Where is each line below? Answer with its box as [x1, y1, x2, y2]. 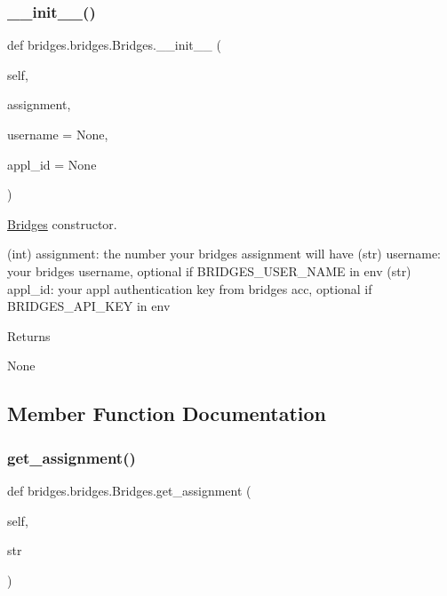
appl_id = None [7, 155, 97, 173]
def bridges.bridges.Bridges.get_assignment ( [7, 481, 251, 499]
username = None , [7, 125, 108, 143]
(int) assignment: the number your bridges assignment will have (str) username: [7, 244, 441, 263]
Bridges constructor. [7, 214, 117, 233]
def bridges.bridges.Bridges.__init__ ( [7, 36, 221, 54]
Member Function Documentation [7, 400, 327, 427]
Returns [7, 326, 51, 345]
